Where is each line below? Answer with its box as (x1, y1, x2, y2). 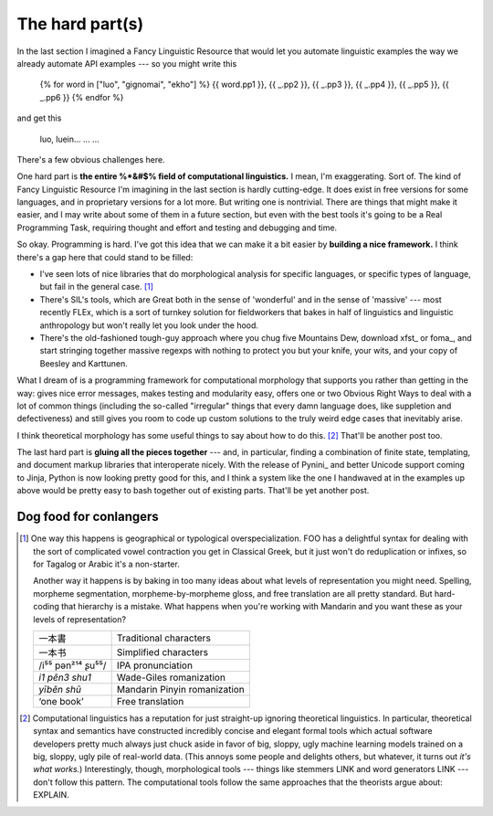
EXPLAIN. (33, 790, 70, 800)
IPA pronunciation (116, 659, 194, 672)
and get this (16, 112, 62, 123)
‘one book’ (38, 694, 84, 707)
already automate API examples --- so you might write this (16, 58, 237, 69)
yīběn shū (38, 683, 82, 695)
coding (33, 601, 59, 612)
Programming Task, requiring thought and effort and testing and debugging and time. (16, 222, 338, 233)
